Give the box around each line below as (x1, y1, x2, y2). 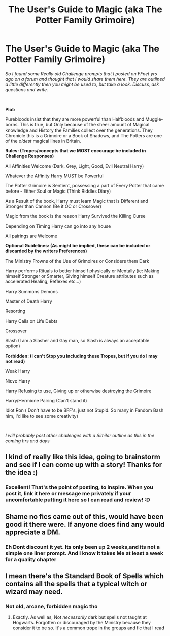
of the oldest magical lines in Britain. (5, 138, 81, 144)
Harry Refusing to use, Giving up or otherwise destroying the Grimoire (5, 388, 152, 394)
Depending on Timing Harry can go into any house (5, 222, 111, 229)
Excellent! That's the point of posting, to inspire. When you (5, 484, 153, 491)
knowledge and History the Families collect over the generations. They (5, 127, 153, 133)
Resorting (5, 308, 26, 314)
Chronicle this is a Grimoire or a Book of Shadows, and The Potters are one (5, 132, 162, 138)
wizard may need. (5, 587, 63, 596)
